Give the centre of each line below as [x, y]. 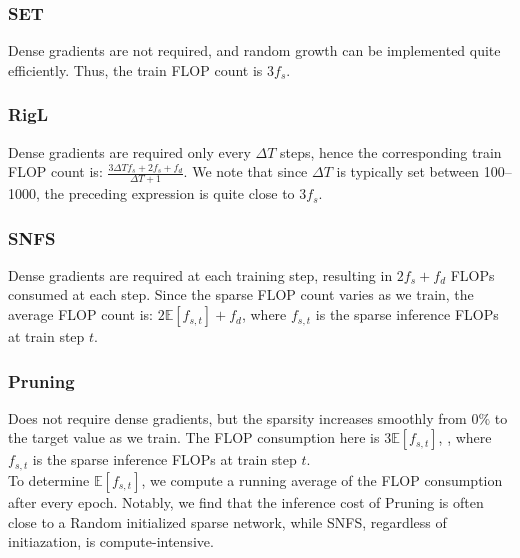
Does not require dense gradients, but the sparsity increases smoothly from [237, 417]
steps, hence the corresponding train [391, 151]
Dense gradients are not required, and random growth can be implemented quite [254, 50]
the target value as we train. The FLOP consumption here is [194, 437]
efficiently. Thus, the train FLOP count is [135, 69]
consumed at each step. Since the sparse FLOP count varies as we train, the [241, 294]
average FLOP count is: [80, 314]
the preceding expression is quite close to [169, 193]
